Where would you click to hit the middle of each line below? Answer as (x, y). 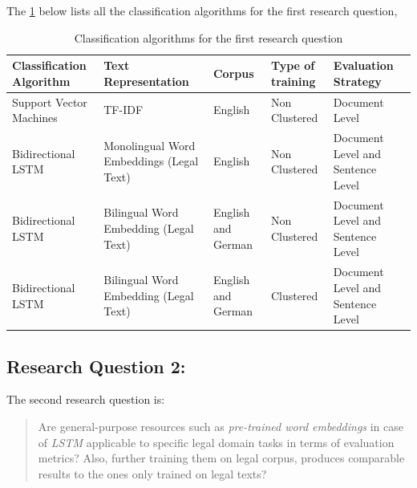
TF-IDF (123, 110)
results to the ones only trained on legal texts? (152, 473)
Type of (293, 65)
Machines (35, 118)
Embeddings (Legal (151, 161)
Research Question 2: (96, 366)
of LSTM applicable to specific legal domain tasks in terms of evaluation (216, 442)
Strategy (357, 81)
